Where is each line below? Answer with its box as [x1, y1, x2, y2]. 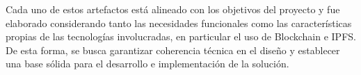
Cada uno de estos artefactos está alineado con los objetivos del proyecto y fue [6, 2, 340, 16]
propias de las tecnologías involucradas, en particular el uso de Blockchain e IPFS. [6, 29, 356, 44]
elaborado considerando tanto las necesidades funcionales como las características [6, 15, 352, 30]
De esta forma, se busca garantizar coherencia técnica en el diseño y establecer [6, 42, 340, 57]
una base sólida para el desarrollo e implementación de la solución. [6, 56, 289, 71]
